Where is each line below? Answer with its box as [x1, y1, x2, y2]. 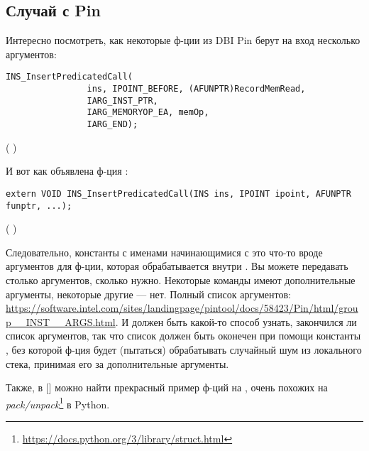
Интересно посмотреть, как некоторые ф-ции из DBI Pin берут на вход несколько [6, 33, 360, 48]
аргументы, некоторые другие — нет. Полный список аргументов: [6, 286, 291, 301]
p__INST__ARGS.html [6, 314, 116, 329]
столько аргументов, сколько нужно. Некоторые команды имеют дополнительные [6, 272, 356, 287]
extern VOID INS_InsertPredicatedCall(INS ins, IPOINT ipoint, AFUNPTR [6, 188, 351, 199]
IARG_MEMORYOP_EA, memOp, [87, 107, 209, 118]
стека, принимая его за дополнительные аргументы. [6, 356, 229, 371]
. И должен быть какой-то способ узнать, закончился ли [115, 314, 357, 329]
